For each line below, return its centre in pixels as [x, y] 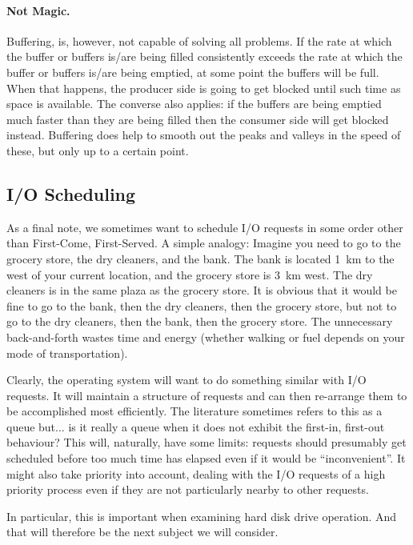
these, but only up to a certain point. [98, 150]
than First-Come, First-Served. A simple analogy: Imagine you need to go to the [204, 243]
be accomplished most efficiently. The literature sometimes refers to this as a [194, 411]
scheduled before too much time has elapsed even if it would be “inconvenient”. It [206, 458]
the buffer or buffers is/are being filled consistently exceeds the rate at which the [204, 56]
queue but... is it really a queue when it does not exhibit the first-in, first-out [196, 426]
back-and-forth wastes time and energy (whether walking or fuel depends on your [206, 337]
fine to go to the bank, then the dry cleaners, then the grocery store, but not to [202, 305]
